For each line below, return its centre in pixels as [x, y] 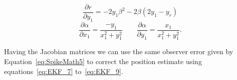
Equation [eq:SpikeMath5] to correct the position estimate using [103, 61]
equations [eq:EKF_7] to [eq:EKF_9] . [64, 71]
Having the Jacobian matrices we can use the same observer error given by [119, 51]
